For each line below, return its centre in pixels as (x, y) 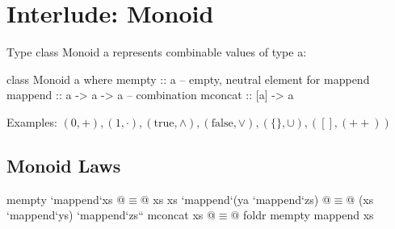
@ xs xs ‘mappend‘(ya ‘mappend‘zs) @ (235, 199)
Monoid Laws (64, 165)
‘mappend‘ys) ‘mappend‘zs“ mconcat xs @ (111, 215)
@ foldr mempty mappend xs (302, 215)
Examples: (32, 121)
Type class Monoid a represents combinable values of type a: (157, 52)
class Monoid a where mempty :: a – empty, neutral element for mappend (188, 79)
